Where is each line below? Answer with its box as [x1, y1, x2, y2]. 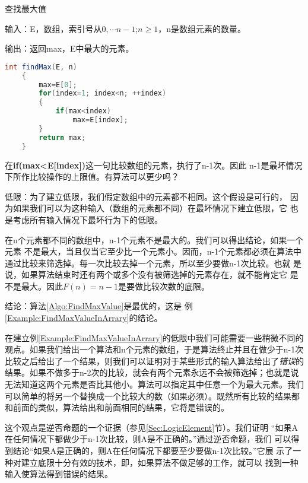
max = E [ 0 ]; [39, 80, 77, 89]
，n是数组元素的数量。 [158, 22, 246, 34]
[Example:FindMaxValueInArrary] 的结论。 [5, 312, 163, 324]
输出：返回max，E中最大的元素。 [5, 42, 134, 55]
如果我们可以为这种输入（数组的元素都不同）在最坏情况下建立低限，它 [12, 202, 287, 214]
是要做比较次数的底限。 [118, 279, 210, 292]
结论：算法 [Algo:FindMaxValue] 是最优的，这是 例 [5, 300, 193, 312]
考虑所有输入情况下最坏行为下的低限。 [12, 213, 163, 225]
